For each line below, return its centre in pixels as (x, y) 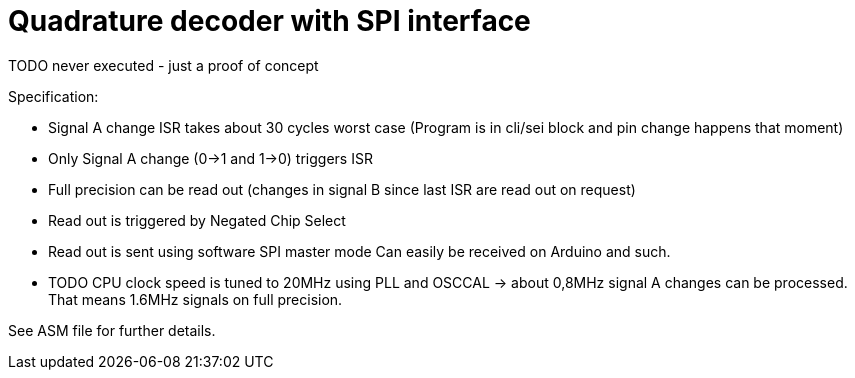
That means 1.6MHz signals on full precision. (195, 299)
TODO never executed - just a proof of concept (163, 65)
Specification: (53, 96)
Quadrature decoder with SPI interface (269, 21)
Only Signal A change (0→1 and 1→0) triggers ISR (210, 158)
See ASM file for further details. (112, 330)
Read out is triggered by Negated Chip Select (197, 220)
